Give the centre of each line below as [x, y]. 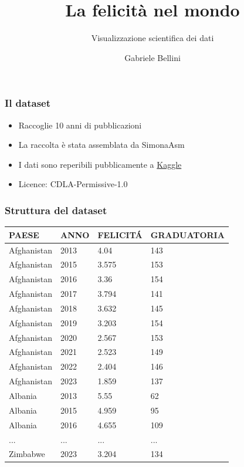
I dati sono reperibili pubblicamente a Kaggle [100, 164]
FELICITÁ [120, 234]
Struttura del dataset [56, 210]
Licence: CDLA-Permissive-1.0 [73, 184]
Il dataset [28, 103]
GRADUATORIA [187, 234]
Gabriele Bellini [152, 57]
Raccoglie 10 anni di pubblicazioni [80, 125]
